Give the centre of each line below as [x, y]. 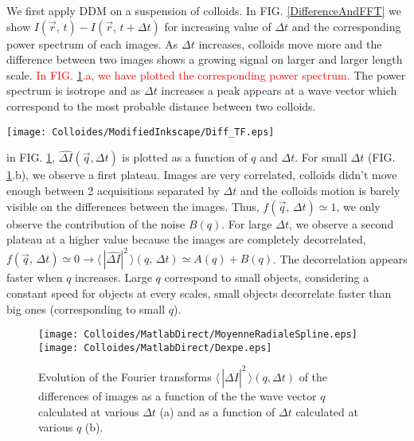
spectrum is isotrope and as [74, 90]
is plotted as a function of [185, 157]
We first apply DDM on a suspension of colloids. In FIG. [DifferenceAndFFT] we [204, 10]
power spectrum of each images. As [92, 43]
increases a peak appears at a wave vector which [279, 90]
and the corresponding [346, 26]
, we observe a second [341, 223]
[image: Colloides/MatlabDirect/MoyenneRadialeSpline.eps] [198, 335]
